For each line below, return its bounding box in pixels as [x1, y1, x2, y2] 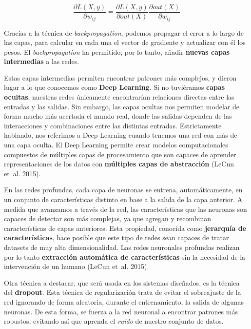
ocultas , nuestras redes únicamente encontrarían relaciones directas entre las [4, 92, 234, 102]
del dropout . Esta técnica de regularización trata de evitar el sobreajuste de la [4, 287, 241, 297]
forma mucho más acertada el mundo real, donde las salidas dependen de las [4, 111, 232, 121]
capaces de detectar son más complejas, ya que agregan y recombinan [4, 213, 212, 224]
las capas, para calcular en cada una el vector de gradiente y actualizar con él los [4, 37, 246, 47]
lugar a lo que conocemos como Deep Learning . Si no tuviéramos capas [4, 82, 225, 92]
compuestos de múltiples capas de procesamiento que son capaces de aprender [4, 149, 236, 159]
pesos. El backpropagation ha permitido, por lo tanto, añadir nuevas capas [4, 46, 230, 57]
